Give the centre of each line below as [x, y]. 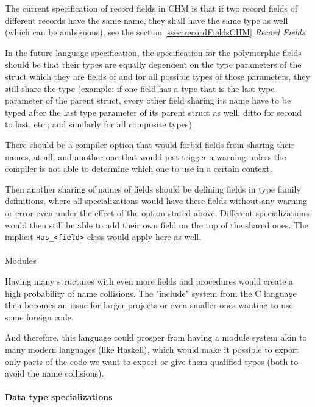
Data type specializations [59, 397]
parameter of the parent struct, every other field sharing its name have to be [148, 100]
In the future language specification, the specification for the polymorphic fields [153, 52]
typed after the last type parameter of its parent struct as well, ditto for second [154, 112]
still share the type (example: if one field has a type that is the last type [140, 88]
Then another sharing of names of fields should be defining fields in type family [153, 189]
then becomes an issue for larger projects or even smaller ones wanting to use [149, 305]
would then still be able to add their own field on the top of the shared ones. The [157, 225]
